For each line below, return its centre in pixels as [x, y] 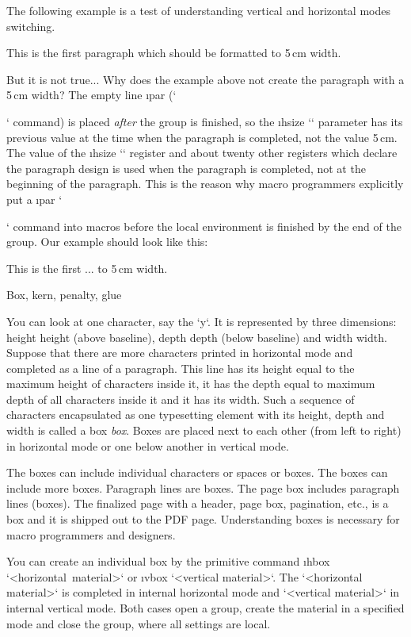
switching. [31, 26]
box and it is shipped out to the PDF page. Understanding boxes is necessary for [203, 519]
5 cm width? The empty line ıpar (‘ [91, 95]
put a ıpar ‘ [34, 199]
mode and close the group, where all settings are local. [139, 623]
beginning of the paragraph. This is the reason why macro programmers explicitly [205, 184]
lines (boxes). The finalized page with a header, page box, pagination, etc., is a [198, 503]
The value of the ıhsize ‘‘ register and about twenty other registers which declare [202, 153]
